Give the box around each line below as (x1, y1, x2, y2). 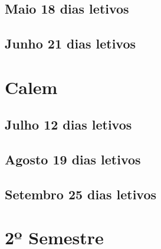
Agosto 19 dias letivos (5, 150, 141, 169)
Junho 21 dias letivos (5, 34, 136, 53)
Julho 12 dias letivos (5, 115, 132, 134)
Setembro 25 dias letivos (5, 185, 157, 203)
